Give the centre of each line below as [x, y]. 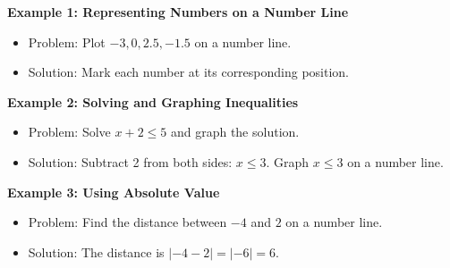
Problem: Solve [69, 132]
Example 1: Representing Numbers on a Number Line [178, 12]
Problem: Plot [67, 42]
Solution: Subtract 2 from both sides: [130, 161]
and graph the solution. [235, 132]
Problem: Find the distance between [127, 222]
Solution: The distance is [96, 251]
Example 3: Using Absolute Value [114, 192]
